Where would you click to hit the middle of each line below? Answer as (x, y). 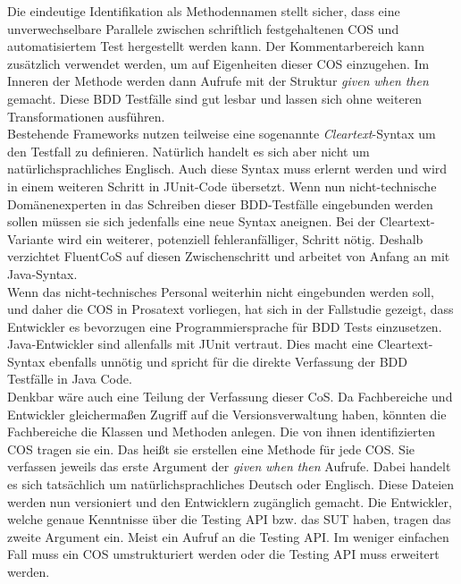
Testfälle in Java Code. (70, 379)
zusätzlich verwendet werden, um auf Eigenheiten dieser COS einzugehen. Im (218, 63)
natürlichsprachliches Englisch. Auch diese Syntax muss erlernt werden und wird (227, 169)
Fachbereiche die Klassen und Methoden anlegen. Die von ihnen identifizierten (221, 432)
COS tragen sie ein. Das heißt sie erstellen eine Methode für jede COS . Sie (211, 449)
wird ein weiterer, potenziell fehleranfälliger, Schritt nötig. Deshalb (240, 238)
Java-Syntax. (42, 273)
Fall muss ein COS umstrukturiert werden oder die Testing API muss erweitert (223, 554)
